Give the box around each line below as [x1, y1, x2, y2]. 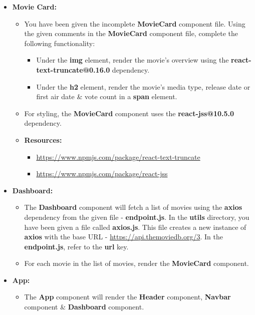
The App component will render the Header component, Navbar [24, 291, 231, 302]
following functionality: [24, 38, 95, 48]
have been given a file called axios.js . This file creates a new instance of [24, 221, 246, 232]
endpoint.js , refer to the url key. [24, 241, 129, 251]
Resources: [24, 134, 62, 145]
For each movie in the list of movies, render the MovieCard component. [24, 258, 249, 268]
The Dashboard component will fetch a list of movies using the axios [24, 202, 242, 212]
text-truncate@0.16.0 [36, 64, 110, 75]
